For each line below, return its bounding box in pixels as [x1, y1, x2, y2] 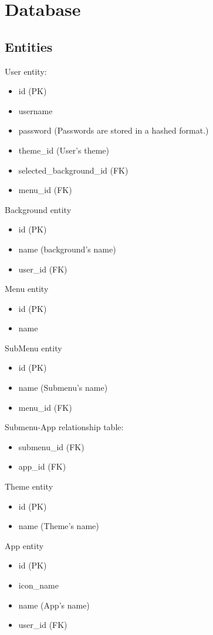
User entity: [5, 65, 47, 77]
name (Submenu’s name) [18, 381, 108, 394]
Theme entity [5, 480, 53, 493]
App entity [5, 539, 44, 551]
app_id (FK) [18, 460, 66, 473]
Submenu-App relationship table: [5, 421, 124, 433]
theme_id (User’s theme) [18, 144, 109, 156]
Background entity [5, 203, 72, 215]
